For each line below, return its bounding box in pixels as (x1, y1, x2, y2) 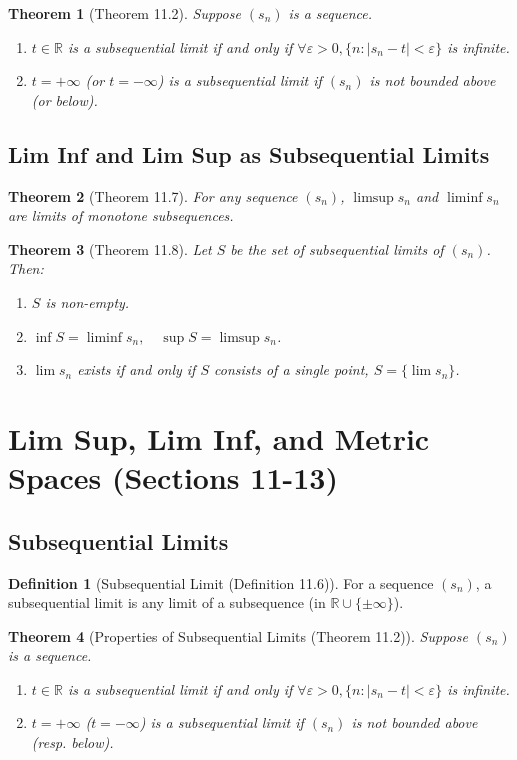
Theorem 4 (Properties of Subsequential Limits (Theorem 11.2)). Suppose (8, 625, 468, 646)
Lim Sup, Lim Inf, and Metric (8, 417, 430, 458)
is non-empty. (45, 291, 130, 312)
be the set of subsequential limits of (230, 238, 444, 259)
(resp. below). (31, 732, 114, 753)
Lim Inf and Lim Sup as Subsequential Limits (8, 138, 490, 169)
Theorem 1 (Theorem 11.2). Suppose (8, 3, 241, 23)
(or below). (31, 89, 98, 110)
